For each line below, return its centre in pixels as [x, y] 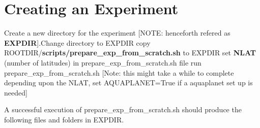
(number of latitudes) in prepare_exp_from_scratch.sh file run [103, 62]
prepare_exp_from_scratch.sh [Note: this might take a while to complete [119, 72]
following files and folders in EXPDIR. [64, 119]
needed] [16, 92]
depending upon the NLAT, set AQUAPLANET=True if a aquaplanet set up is [128, 83]
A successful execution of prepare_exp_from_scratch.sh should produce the [123, 109]
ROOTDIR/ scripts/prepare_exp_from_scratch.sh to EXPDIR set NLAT [130, 53]
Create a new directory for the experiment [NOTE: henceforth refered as [117, 33]
